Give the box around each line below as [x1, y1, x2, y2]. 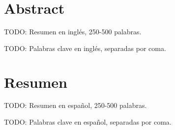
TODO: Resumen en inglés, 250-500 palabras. [4, 26, 142, 37]
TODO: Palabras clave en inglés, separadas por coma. [4, 43, 166, 53]
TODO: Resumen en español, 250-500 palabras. [4, 100, 147, 110]
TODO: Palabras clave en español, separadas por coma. [4, 117, 172, 127]
